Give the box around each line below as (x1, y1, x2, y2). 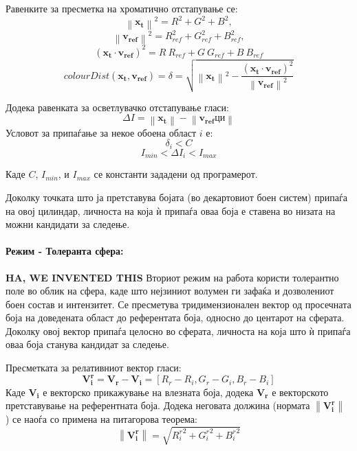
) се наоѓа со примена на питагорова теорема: (6, 411, 197, 426)
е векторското (272, 384, 329, 399)
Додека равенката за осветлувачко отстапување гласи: (6, 100, 229, 114)
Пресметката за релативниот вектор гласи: (6, 360, 182, 375)
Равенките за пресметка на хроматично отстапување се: (6, 1, 238, 15)
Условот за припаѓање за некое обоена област (6, 125, 197, 139)
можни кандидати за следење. (6, 217, 130, 231)
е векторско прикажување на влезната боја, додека (43, 384, 254, 399)
